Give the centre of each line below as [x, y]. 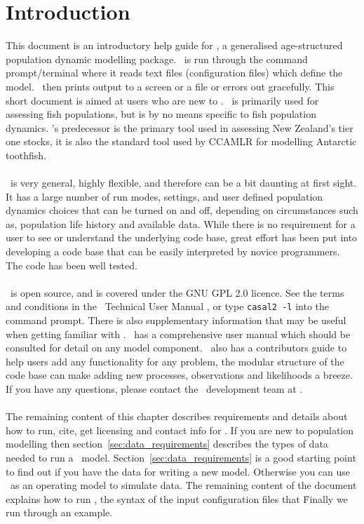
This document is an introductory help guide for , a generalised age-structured [174, 45]
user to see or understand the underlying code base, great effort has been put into [182, 237]
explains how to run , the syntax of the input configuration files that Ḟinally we [177, 498]
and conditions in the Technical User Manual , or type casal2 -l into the [167, 306]
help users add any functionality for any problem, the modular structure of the [175, 361]
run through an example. [59, 512]
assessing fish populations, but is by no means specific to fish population [161, 114]
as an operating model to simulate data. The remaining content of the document [183, 485]
